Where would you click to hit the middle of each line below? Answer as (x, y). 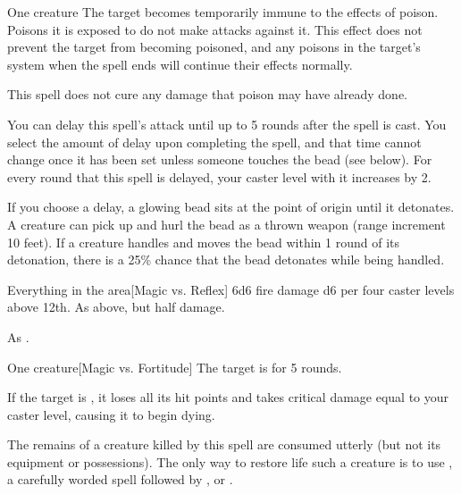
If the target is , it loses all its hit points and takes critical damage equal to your (228, 397)
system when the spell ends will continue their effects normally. (180, 64)
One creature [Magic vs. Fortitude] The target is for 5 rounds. (175, 367)
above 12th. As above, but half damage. (116, 307)
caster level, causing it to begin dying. (111, 414)
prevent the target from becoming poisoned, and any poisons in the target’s (214, 47)
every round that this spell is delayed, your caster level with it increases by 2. (219, 176)
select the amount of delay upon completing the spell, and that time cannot (214, 142)
